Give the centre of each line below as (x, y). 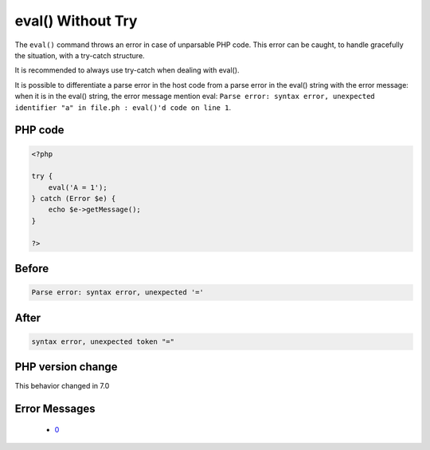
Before (32, 268)
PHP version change (66, 367)
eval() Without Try (76, 21)
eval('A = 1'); (78, 187)
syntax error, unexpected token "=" (103, 341)
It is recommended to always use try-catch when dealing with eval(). (127, 70)
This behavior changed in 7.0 (62, 386)
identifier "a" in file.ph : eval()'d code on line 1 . (123, 107)
